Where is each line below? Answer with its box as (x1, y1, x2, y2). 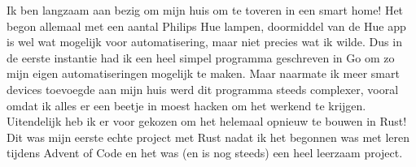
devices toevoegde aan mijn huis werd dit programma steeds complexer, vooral (7, 80, 399, 97)
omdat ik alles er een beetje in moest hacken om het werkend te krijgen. (7, 96, 366, 113)
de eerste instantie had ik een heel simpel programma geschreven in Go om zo (7, 49, 395, 66)
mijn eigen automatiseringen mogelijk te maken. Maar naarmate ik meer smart (7, 65, 400, 82)
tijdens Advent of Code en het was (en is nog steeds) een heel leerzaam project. (7, 144, 403, 161)
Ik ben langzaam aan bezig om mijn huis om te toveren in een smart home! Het (7, 2, 404, 18)
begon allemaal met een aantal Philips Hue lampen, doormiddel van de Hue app (7, 17, 406, 34)
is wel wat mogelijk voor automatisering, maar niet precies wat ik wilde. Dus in (7, 33, 402, 50)
